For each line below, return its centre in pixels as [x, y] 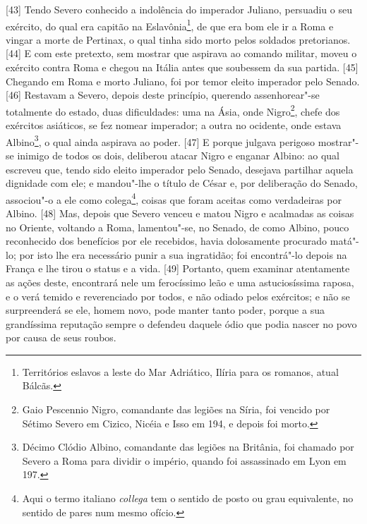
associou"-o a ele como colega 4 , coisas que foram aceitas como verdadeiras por [174, 198]
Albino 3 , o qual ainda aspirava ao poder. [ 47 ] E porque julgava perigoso [161, 140]
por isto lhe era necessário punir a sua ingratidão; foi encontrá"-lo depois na [183, 254]
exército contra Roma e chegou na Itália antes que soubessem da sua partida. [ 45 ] [182, 67]
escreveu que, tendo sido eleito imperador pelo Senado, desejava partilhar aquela [180, 169]
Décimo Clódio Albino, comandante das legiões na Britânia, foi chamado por [188, 447]
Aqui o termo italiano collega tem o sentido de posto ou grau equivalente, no [188, 498]
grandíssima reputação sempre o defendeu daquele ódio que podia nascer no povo [181, 323]
